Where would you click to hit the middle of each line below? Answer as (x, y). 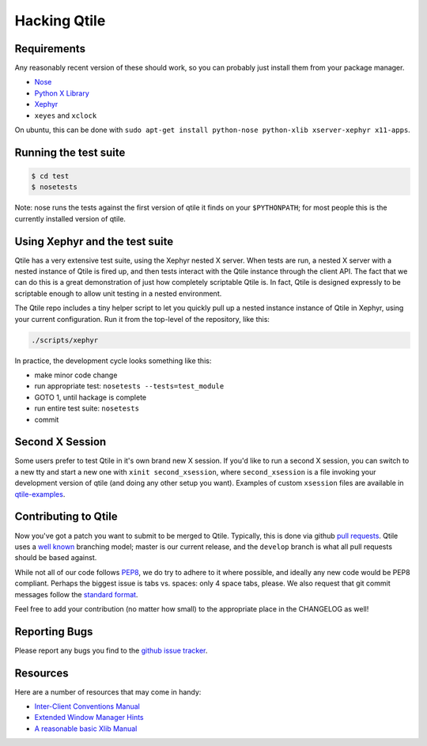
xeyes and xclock (66, 115)
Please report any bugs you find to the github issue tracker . (111, 650)
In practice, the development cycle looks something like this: (113, 361)
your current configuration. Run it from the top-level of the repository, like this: (142, 319)
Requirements (50, 49)
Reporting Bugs (54, 632)
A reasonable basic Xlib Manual (86, 729)
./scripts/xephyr (65, 340)
